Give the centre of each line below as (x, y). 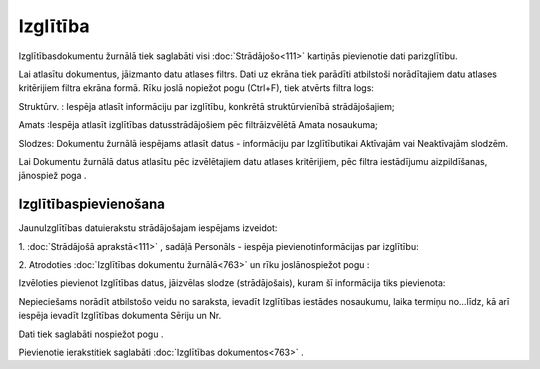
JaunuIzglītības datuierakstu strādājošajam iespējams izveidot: (148, 228)
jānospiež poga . (52, 176)
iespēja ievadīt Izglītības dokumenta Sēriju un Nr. (120, 316)
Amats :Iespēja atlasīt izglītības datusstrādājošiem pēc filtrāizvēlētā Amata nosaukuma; (198, 125)
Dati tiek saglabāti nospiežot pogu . (91, 334)
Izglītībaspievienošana (91, 204)
